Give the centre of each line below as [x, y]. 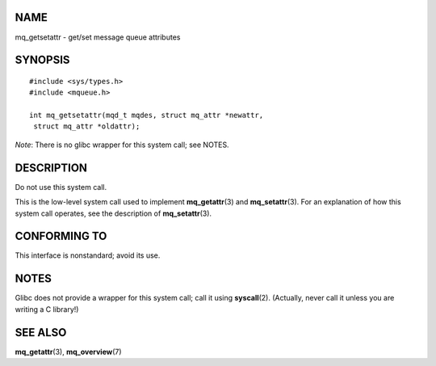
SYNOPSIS [42, 60]
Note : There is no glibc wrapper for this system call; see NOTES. [122, 145]
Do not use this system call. [61, 187]
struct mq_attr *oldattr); [87, 126]
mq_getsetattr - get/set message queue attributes [98, 37]
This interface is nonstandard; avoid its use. [88, 255]
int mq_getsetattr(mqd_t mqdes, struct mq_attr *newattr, [147, 116]
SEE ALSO [41, 332]
